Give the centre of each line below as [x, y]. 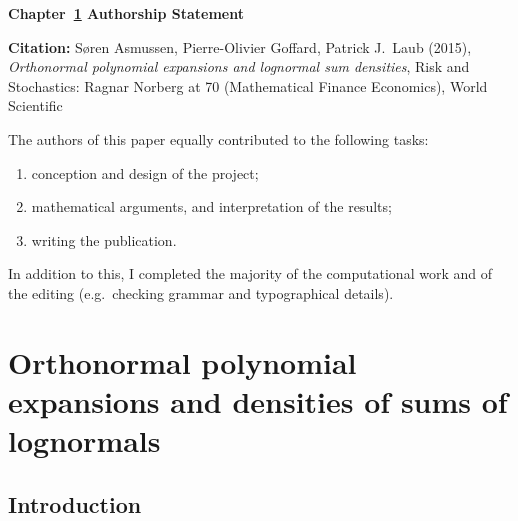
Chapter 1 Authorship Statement [126, 13]
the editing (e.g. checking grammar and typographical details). [201, 292]
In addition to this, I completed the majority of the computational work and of [250, 273]
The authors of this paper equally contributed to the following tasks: [218, 138]
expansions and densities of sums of [258, 400]
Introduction [75, 503]
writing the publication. [104, 239]
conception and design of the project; [145, 172]
